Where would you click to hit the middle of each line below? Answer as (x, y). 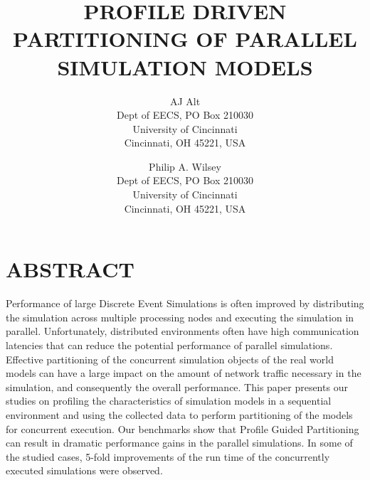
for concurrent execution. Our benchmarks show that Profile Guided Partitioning (183, 428)
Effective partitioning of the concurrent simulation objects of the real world (170, 359)
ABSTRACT (70, 269)
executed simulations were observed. (84, 470)
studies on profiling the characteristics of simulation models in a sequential (169, 401)
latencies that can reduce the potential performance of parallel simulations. (169, 345)
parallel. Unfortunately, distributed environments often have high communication (183, 331)
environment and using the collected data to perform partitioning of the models (179, 414)
